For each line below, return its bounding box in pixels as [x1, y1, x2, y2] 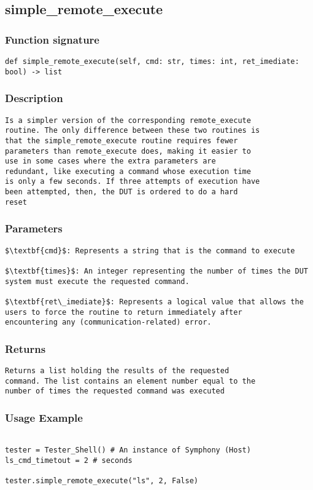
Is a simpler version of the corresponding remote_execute [5, 116, 251, 125]
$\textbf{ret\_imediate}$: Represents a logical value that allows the [5, 297, 304, 306]
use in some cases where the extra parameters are [5, 157, 216, 166]
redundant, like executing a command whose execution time [5, 167, 251, 176]
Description [5, 90, 63, 106]
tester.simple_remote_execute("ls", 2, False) [5, 476, 198, 485]
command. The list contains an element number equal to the [5, 376, 256, 385]
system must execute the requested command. [5, 277, 190, 286]
